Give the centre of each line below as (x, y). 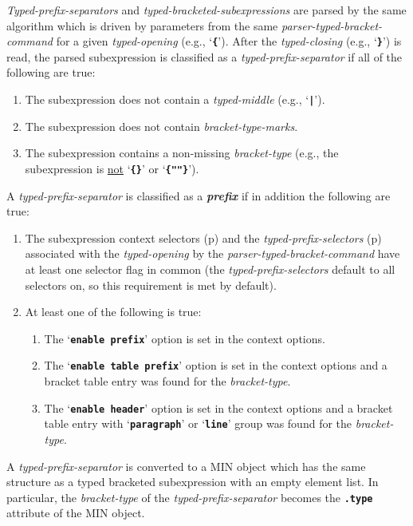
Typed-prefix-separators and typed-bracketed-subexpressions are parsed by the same (206, 10)
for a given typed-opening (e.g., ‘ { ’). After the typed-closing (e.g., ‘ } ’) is (229, 41)
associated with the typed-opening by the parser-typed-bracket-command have (212, 253)
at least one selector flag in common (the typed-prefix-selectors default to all (210, 269)
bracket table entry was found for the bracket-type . (167, 381)
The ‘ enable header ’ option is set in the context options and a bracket (218, 407)
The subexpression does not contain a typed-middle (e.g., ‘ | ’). (175, 99)
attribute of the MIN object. (76, 513)
